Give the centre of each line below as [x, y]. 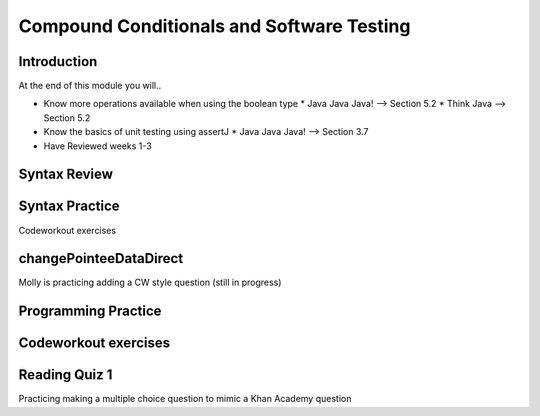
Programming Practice [90, 311]
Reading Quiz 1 [65, 375]
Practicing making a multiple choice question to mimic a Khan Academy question [185, 399]
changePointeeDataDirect [101, 258]
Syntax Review [66, 174]
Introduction [58, 61]
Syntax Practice [69, 206]
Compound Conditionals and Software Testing [214, 26]
